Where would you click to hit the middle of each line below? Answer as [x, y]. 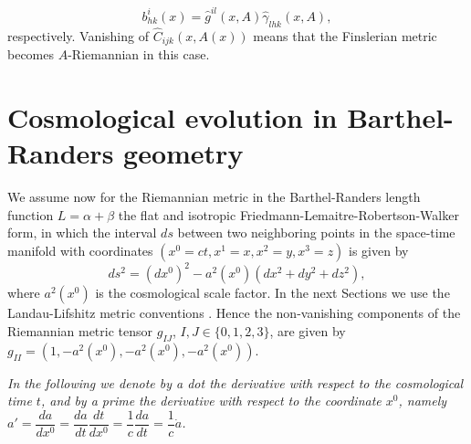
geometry [183, 153]
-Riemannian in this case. [139, 54]
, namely [423, 401]
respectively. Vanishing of [78, 35]
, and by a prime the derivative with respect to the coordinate [211, 401]
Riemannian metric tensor [80, 330]
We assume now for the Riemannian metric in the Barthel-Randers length [214, 197]
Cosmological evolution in [173, 116]
